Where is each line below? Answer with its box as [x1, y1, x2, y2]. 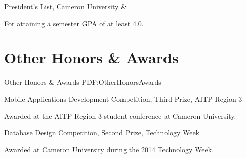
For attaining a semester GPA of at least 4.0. [4, 18, 144, 28]
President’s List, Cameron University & [4, 1, 127, 11]
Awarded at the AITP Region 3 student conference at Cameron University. [4, 110, 236, 121]
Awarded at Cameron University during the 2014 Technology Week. [4, 144, 214, 154]
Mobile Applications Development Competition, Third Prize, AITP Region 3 [4, 93, 242, 104]
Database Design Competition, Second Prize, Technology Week [4, 127, 200, 138]
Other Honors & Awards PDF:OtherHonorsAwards [4, 76, 161, 87]
